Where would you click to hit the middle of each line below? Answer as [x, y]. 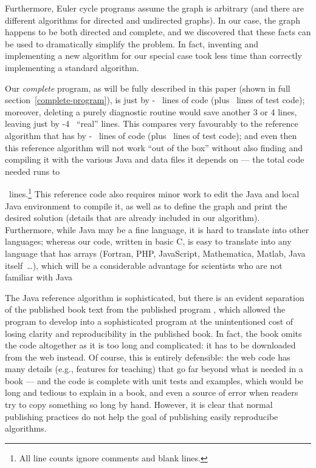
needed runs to [33, 171]
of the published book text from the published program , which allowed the [145, 309]
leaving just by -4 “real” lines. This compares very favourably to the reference [152, 124]
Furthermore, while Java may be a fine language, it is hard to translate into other [157, 229]
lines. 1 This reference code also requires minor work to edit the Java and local [154, 193]
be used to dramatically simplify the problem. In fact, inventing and [132, 43]
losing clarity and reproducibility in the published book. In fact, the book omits [153, 333]
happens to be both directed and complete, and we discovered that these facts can [158, 32]
